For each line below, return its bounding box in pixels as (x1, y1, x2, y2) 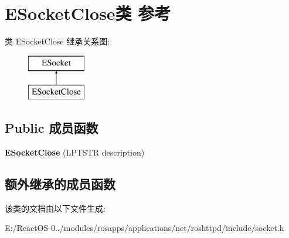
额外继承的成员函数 (5, 175, 115, 193)
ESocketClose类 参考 (5, 1, 171, 25)
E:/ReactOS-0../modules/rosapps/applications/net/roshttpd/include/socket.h (5, 222, 284, 234)
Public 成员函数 (5, 119, 98, 137)
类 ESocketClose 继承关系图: (5, 35, 110, 47)
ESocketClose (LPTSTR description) (5, 146, 145, 158)
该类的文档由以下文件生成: (5, 202, 106, 214)
